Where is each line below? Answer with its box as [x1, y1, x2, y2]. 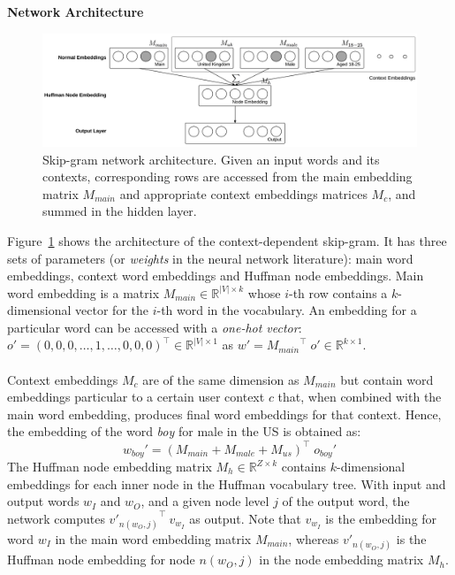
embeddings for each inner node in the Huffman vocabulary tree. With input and [7, 474, 446, 493]
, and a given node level [140, 492, 269, 510]
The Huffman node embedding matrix [7, 457, 212, 475]
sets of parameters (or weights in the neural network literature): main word [7, 249, 413, 267]
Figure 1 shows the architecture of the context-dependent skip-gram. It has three [7, 231, 447, 249]
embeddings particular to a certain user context [7, 387, 265, 406]
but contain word [340, 370, 434, 388]
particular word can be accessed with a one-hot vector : [7, 318, 302, 336]
